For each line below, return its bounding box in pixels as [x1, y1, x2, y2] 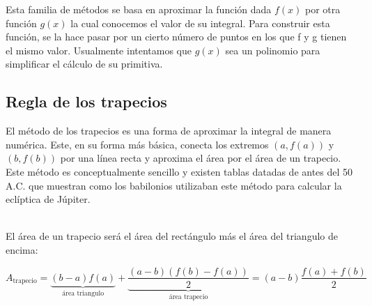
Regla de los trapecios [6, 91, 167, 112]
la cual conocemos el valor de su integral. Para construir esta [70, 15, 330, 30]
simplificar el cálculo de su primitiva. [6, 56, 163, 71]
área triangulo [62, 289, 104, 297]
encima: [6, 242, 38, 257]
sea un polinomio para [225, 43, 320, 57]
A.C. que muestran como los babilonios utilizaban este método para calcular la [6, 178, 342, 192]
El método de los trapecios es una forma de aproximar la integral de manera [6, 123, 332, 138]
